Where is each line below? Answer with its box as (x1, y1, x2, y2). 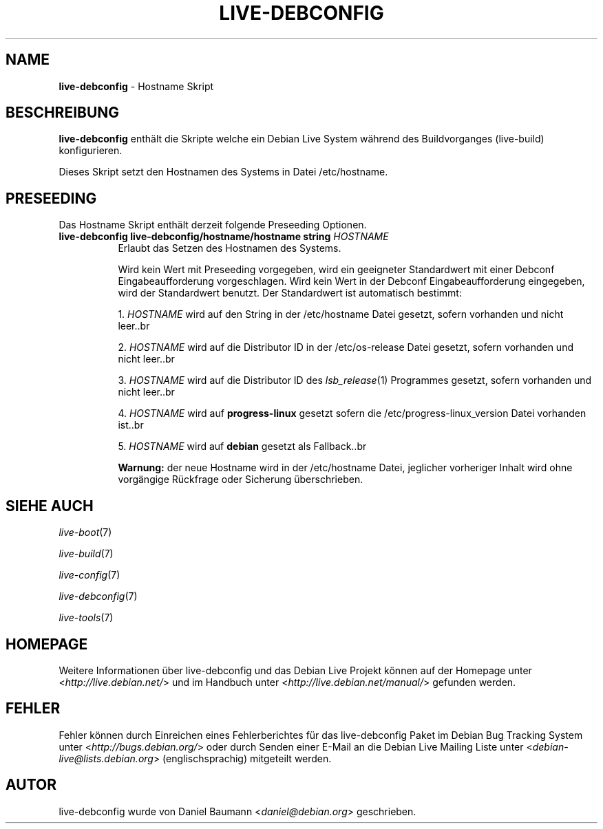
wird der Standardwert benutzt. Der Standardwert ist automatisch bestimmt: (118, 287, 462, 299)
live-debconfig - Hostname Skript (59, 80, 214, 92)
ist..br (118, 419, 144, 431)
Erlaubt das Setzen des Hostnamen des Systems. (118, 242, 341, 255)
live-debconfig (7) (59, 590, 138, 603)
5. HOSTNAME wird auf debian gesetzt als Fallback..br (118, 440, 367, 453)
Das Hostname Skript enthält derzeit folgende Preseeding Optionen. (59, 219, 367, 231)
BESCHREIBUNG (6, 104, 120, 122)
